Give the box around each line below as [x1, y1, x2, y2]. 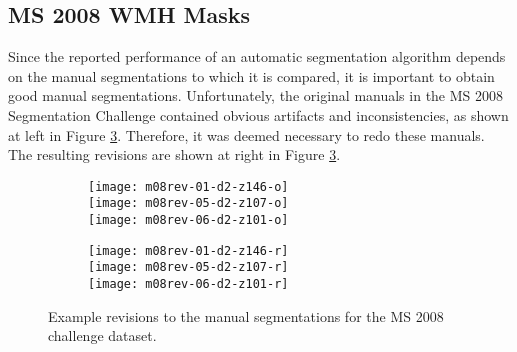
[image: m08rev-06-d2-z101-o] [88, 213, 289, 228]
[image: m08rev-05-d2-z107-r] [88, 260, 289, 275]
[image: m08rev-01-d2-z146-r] [88, 243, 289, 258]
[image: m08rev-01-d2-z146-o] [88, 179, 289, 194]
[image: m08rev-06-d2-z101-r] [88, 277, 289, 292]
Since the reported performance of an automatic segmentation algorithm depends [8, 46, 506, 67]
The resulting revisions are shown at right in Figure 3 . [8, 144, 341, 165]
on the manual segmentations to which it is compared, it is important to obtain [8, 65, 495, 86]
